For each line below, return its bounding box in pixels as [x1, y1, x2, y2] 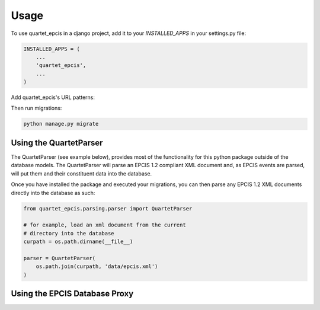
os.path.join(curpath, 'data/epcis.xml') [36, 263, 158, 270]
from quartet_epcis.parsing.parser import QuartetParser [23, 205, 193, 212]
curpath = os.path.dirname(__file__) [23, 238, 133, 245]
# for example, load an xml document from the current [23, 222, 186, 228]
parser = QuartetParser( [23, 255, 96, 261]
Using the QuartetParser [11, 138, 103, 148]
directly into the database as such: [11, 189, 95, 196]
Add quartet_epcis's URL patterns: [11, 94, 95, 101]
